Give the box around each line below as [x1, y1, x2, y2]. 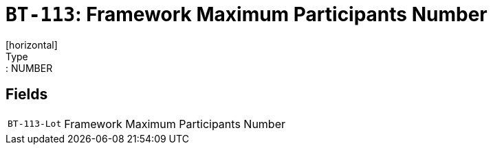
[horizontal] [6, 38, 58, 51]
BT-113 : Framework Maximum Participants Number [6, 3, 487, 26]
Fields [6, 86, 48, 103]
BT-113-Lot [8, 118, 62, 129]
